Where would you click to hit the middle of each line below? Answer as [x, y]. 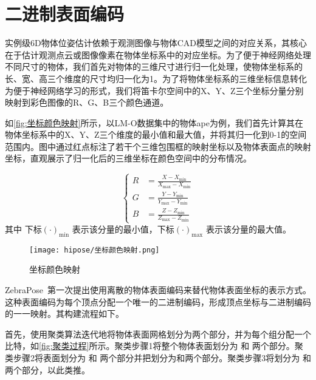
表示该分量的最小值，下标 [123, 229]
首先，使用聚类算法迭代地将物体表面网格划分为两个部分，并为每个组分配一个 [158, 334]
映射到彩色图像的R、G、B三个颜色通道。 [87, 102]
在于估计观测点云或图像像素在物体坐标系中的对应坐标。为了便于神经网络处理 [158, 54]
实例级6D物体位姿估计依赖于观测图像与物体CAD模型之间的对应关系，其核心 [156, 43]
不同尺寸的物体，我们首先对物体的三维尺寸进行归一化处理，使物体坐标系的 [154, 66]
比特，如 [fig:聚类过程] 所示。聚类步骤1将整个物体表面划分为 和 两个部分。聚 [154, 346]
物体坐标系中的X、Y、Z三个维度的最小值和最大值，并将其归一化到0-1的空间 [156, 134]
